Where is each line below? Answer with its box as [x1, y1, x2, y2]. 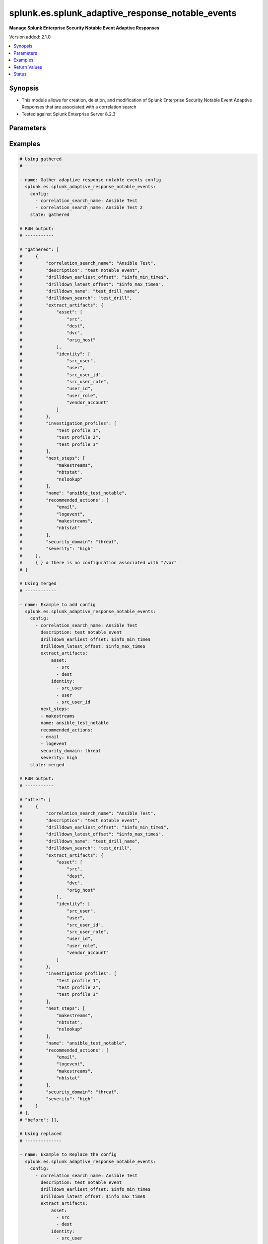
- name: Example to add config [19, 602, 96, 607]
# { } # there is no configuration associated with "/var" [19, 560, 177, 566]
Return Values [13, 64, 42, 70]
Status [13, 71, 27, 77]
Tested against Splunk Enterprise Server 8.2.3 [21, 111, 116, 117]
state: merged [30, 762, 65, 767]
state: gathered [30, 211, 69, 217]
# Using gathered [19, 156, 62, 162]
